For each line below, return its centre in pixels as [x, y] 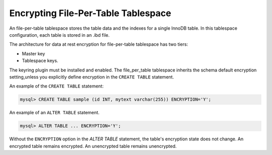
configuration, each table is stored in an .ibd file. [59, 35]
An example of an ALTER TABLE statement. [54, 113]
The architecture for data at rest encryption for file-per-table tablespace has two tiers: [99, 44]
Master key [33, 53]
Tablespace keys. [40, 61]
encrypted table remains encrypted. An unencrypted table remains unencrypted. [93, 146]
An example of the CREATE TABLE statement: [56, 86]
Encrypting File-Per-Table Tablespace [90, 13]
